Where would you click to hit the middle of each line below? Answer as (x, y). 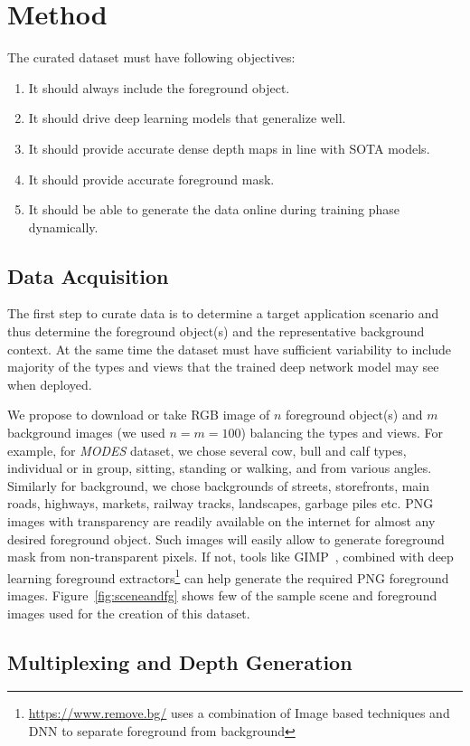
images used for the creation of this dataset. (129, 613)
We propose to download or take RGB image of (139, 415)
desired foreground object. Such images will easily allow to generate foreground (226, 538)
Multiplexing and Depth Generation (180, 661)
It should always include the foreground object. (159, 87)
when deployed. (50, 384)
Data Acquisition (88, 275)
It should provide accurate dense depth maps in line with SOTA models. (229, 148)
